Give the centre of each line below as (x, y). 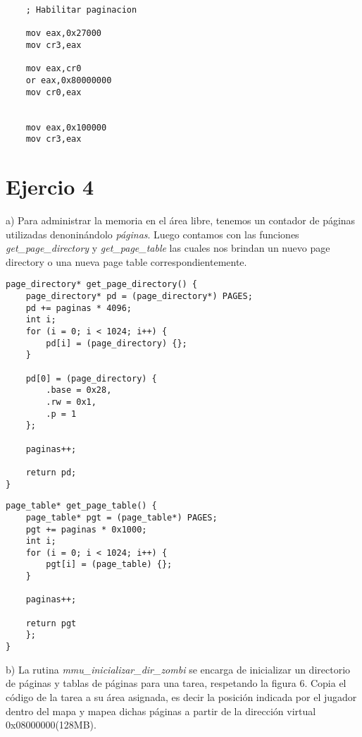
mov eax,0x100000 (66, 127)
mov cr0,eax (54, 92)
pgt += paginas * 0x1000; (86, 529)
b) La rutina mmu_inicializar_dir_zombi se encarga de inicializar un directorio (178, 669)
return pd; (51, 472)
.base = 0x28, (79, 390)
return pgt (51, 623)
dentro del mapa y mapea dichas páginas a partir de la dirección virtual (161, 711)
